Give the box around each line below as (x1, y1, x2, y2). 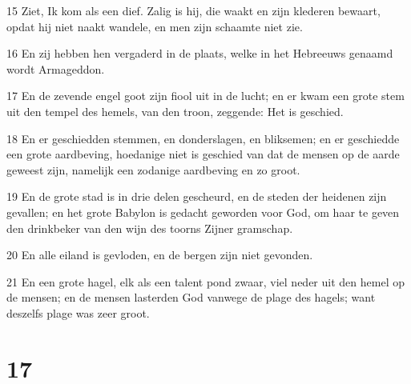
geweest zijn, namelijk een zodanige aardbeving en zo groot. (6, 161, 300, 178)
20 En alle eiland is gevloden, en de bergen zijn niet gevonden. (6, 246, 313, 263)
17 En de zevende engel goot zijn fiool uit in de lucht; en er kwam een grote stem (6, 87, 405, 104)
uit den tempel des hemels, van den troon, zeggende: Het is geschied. (6, 102, 344, 119)
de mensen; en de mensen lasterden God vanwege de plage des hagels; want (6, 289, 376, 306)
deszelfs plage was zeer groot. (6, 304, 150, 321)
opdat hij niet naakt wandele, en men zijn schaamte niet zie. (6, 18, 303, 34)
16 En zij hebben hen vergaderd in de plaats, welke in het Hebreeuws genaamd (6, 45, 393, 62)
